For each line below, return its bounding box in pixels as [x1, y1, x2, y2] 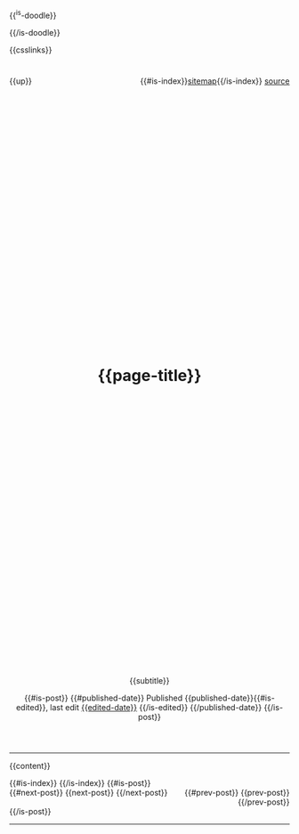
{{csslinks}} [9, 45, 53, 55]
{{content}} [9, 760, 51, 771]
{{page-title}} [97, 365, 202, 385]
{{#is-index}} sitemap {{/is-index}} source [140, 76, 290, 86]
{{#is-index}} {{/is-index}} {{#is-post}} [9, 777, 151, 788]
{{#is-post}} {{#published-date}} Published [23, 692, 183, 703]
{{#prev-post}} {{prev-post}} [184, 787, 290, 798]
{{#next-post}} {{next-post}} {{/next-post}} [9, 787, 168, 798]
